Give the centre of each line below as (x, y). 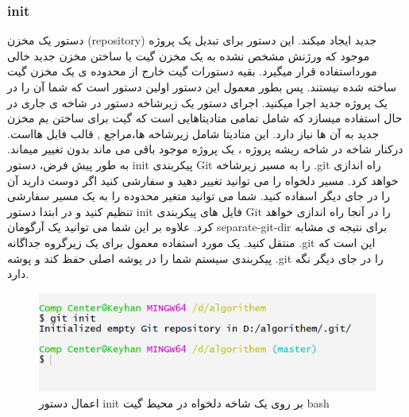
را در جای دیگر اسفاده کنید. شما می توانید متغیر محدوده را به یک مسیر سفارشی (199, 196)
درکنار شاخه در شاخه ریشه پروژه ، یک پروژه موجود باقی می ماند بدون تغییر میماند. (205, 149)
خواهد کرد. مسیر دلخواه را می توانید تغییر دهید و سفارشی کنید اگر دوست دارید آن (203, 180)
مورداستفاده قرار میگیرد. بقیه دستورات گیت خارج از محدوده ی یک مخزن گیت (192, 71)
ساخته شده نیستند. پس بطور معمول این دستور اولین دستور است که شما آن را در (202, 87)
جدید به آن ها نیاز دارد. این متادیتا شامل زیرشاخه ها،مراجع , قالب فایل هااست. (193, 133)
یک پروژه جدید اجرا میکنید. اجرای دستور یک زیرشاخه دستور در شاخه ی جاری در (197, 102)
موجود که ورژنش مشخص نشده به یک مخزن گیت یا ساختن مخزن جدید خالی (189, 55)
